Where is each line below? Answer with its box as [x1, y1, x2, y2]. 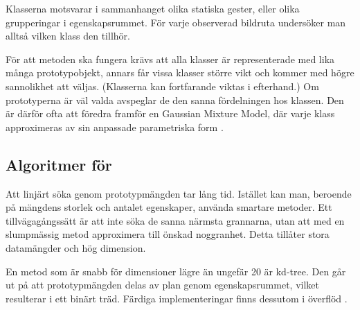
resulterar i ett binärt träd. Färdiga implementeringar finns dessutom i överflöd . [6, 291, 348, 305]
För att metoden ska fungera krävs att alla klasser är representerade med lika [6, 51, 335, 66]
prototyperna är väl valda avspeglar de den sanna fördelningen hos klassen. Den [6, 92, 344, 107]
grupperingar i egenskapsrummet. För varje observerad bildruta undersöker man [6, 15, 346, 29]
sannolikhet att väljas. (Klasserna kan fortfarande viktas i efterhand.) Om [6, 78, 319, 93]
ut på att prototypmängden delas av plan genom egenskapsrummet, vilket [6, 277, 319, 292]
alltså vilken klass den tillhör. [6, 28, 130, 43]
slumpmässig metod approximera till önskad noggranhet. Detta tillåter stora [6, 227, 330, 241]
